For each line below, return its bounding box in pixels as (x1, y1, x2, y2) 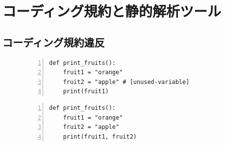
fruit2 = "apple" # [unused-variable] (63, 78, 190, 85)
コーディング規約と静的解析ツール (2, 1, 222, 21)
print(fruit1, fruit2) (63, 133, 137, 140)
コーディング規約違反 (2, 34, 105, 49)
